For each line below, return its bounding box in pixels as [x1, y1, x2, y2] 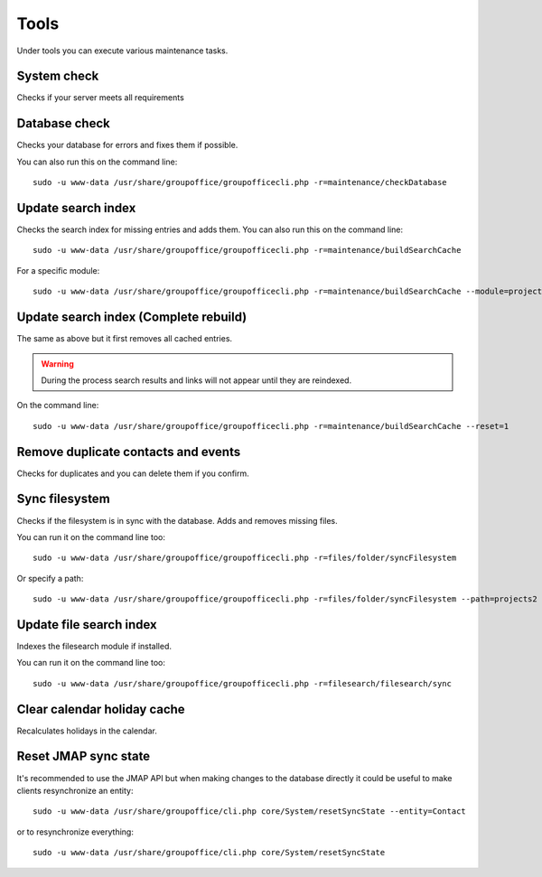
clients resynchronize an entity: [16, 785, 134, 796]
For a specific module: [16, 265, 100, 275]
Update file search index [16, 617, 157, 632]
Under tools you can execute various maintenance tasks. [16, 45, 229, 56]
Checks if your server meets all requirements [16, 92, 184, 103]
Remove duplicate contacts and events [16, 443, 241, 460]
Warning [41, 358, 74, 369]
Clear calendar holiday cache [16, 701, 185, 717]
